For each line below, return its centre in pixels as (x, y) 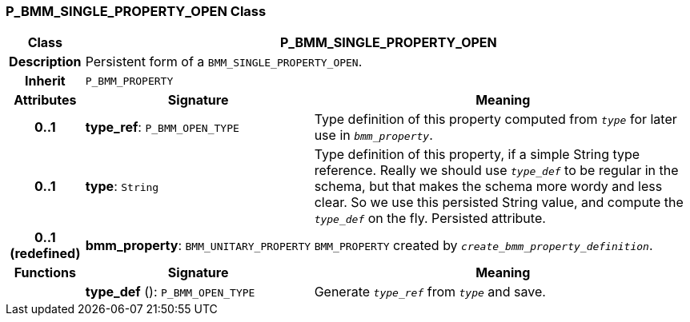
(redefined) (45, 254)
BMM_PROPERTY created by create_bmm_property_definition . (483, 246)
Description (45, 62)
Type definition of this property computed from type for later (495, 119)
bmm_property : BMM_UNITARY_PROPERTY (198, 246)
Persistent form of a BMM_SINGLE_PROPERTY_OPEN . (224, 62)
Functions (45, 273)
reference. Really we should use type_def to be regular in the (496, 171)
